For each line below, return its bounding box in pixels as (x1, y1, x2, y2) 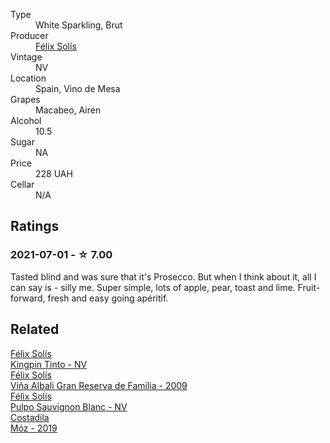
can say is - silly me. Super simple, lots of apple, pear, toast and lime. (10, 281, 296, 293)
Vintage (10, 51, 43, 63)
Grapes (10, 94, 41, 105)
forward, (10, 292, 46, 304)
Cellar (10, 179, 35, 190)
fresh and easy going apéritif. (47, 292, 169, 304)
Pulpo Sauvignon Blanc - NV (10, 400, 128, 413)
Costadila (10, 411, 50, 423)
